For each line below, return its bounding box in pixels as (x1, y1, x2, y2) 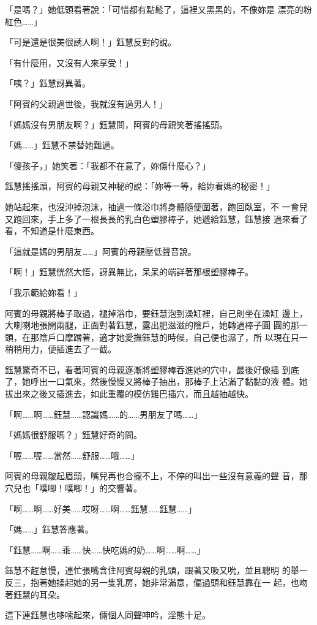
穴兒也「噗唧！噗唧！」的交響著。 (5, 482, 142, 494)
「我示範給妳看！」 (5, 286, 82, 298)
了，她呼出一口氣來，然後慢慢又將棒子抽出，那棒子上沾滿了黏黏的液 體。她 (5, 375, 308, 388)
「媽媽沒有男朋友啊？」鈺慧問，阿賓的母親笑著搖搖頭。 (5, 118, 228, 131)
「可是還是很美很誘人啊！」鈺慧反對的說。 (5, 36, 176, 48)
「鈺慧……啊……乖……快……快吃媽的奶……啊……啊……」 (5, 543, 206, 556)
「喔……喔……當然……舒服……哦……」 (5, 449, 140, 461)
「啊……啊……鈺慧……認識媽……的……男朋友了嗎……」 (5, 407, 203, 420)
